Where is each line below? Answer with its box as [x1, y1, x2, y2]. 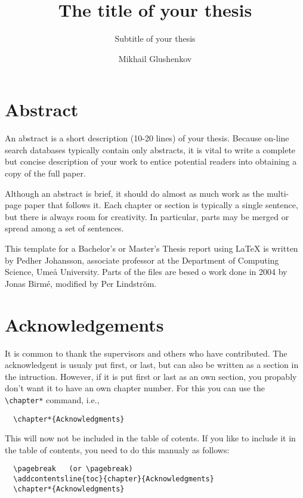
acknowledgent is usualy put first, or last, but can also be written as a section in [5, 358, 299, 371]
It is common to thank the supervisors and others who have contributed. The [5, 347, 287, 359]
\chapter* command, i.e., [5, 393, 100, 406]
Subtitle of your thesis [115, 32, 196, 45]
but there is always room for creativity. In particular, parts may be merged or [5, 210, 289, 222]
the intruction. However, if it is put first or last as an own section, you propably [5, 370, 297, 382]
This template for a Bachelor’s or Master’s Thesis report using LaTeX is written [5, 242, 298, 254]
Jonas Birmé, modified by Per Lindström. [5, 277, 157, 289]
